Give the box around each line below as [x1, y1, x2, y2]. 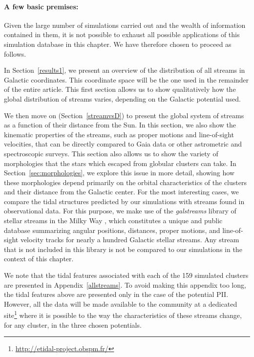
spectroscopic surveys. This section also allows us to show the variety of [4, 148, 218, 158]
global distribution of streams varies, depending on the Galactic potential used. [4, 93, 241, 104]
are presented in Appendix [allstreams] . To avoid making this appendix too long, [4, 279, 246, 290]
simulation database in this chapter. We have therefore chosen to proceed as [4, 39, 232, 49]
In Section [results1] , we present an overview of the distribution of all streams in [4, 65, 245, 75]
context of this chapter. [4, 253, 74, 264]
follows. [4, 48, 26, 59]
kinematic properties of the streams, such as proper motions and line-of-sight [4, 129, 234, 139]
